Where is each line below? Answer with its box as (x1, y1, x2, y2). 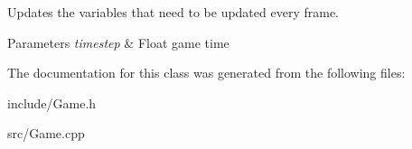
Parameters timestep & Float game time (7, 33, 229, 51)
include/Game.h (7, 93, 97, 112)
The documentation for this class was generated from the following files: (7, 63, 406, 82)
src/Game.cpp (7, 124, 85, 143)
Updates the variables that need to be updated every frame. (7, 3, 339, 21)
